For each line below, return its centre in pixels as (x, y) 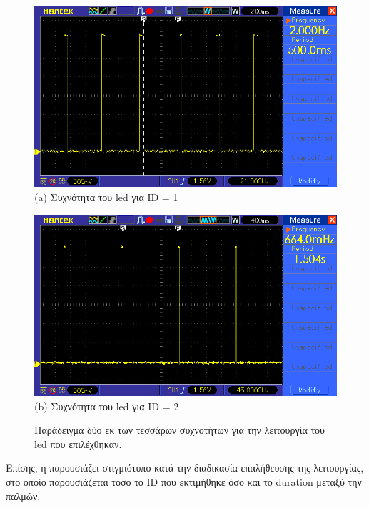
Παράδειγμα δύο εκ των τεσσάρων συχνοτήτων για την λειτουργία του (180, 430)
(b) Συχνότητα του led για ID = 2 (107, 406)
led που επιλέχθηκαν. (78, 443)
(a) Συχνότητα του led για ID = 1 (106, 197)
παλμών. (23, 496)
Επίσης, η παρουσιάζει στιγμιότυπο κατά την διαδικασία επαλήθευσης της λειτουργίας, (185, 468)
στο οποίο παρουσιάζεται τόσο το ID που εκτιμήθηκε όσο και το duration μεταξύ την (184, 481)
